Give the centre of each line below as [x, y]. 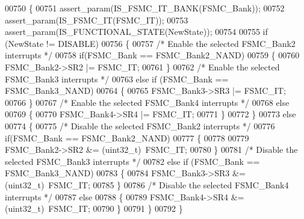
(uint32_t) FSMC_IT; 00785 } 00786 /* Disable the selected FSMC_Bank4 [147, 184]
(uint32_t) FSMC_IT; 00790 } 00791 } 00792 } [94, 208]
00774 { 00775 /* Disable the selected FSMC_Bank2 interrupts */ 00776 [140, 125]
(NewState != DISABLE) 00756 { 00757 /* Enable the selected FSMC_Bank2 [150, 43]
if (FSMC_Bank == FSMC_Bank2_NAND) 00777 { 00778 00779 [127, 137]
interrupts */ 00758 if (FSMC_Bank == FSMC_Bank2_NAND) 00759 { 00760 [152, 55]
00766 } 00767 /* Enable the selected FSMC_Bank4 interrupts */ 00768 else [147, 102]
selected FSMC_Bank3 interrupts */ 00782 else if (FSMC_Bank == [132, 161]
